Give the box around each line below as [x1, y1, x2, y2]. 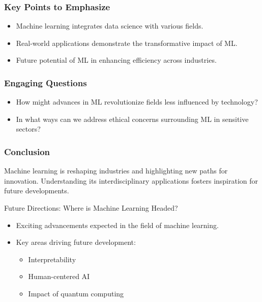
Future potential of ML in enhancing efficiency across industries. [16, 55, 217, 65]
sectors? [16, 123, 41, 134]
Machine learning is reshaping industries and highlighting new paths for [4, 165, 228, 176]
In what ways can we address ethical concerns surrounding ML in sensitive [16, 113, 249, 124]
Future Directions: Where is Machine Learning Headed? [4, 203, 178, 213]
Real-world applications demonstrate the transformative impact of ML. [16, 37, 238, 48]
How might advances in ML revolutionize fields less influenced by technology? [16, 96, 258, 107]
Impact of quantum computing [28, 288, 124, 298]
